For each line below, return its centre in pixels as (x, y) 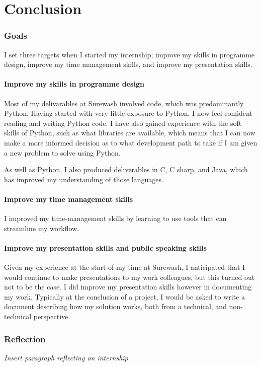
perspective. (52, 316)
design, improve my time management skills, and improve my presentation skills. (128, 64)
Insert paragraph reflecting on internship (66, 357)
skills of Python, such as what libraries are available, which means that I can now (130, 133)
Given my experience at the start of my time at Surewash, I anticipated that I (125, 267)
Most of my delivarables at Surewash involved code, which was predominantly (124, 103)
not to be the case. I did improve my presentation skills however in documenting (128, 287)
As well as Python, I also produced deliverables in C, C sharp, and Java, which (126, 169)
